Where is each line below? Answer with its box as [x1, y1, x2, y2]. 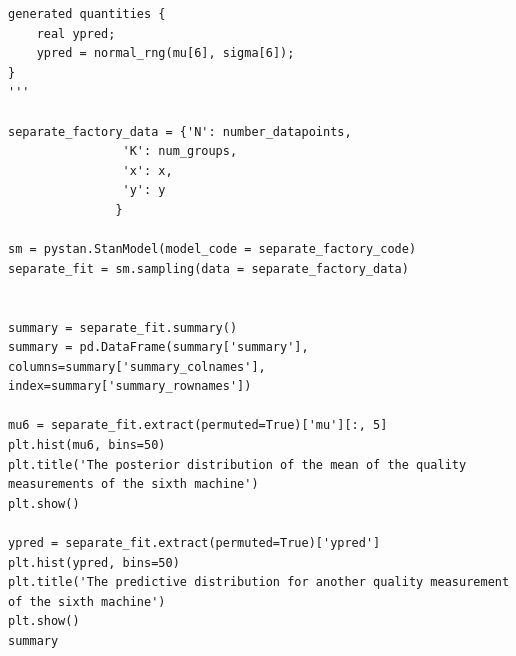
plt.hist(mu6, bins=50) [8, 438, 166, 453]
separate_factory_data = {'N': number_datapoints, [8, 124, 352, 139]
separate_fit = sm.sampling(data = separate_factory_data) [8, 261, 409, 276]
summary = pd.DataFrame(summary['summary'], [8, 340, 309, 355]
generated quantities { [8, 7, 166, 21]
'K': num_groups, [122, 144, 238, 159]
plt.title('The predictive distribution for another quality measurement [8, 575, 510, 590]
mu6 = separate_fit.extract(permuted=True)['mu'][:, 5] [8, 418, 388, 433]
